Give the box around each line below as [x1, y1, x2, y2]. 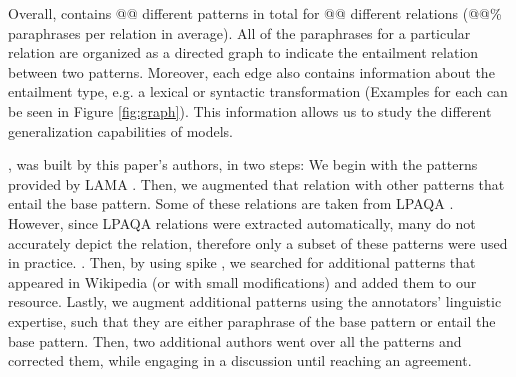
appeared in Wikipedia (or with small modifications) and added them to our [8, 271, 477, 292]
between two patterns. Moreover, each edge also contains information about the [8, 61, 495, 82]
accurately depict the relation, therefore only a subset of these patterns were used [8, 232, 508, 253]
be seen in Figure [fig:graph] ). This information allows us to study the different [8, 100, 492, 121]
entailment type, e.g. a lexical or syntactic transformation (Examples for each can [8, 81, 508, 102]
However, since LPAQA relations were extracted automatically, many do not [8, 212, 476, 233]
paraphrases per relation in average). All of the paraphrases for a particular [8, 22, 471, 43]
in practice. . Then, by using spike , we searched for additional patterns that [8, 252, 476, 273]
